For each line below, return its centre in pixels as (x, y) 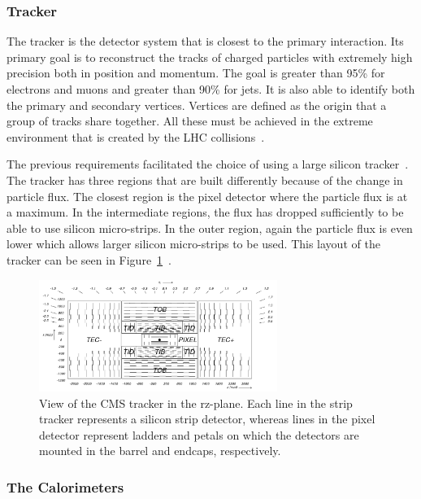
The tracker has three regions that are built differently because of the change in (205, 179)
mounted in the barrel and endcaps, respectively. (160, 451)
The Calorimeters (65, 486)
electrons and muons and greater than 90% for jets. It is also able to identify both (211, 89)
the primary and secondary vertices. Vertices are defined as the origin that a (197, 105)
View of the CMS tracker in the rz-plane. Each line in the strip (196, 403)
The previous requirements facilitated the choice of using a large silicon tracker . (208, 164)
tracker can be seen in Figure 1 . (89, 259)
